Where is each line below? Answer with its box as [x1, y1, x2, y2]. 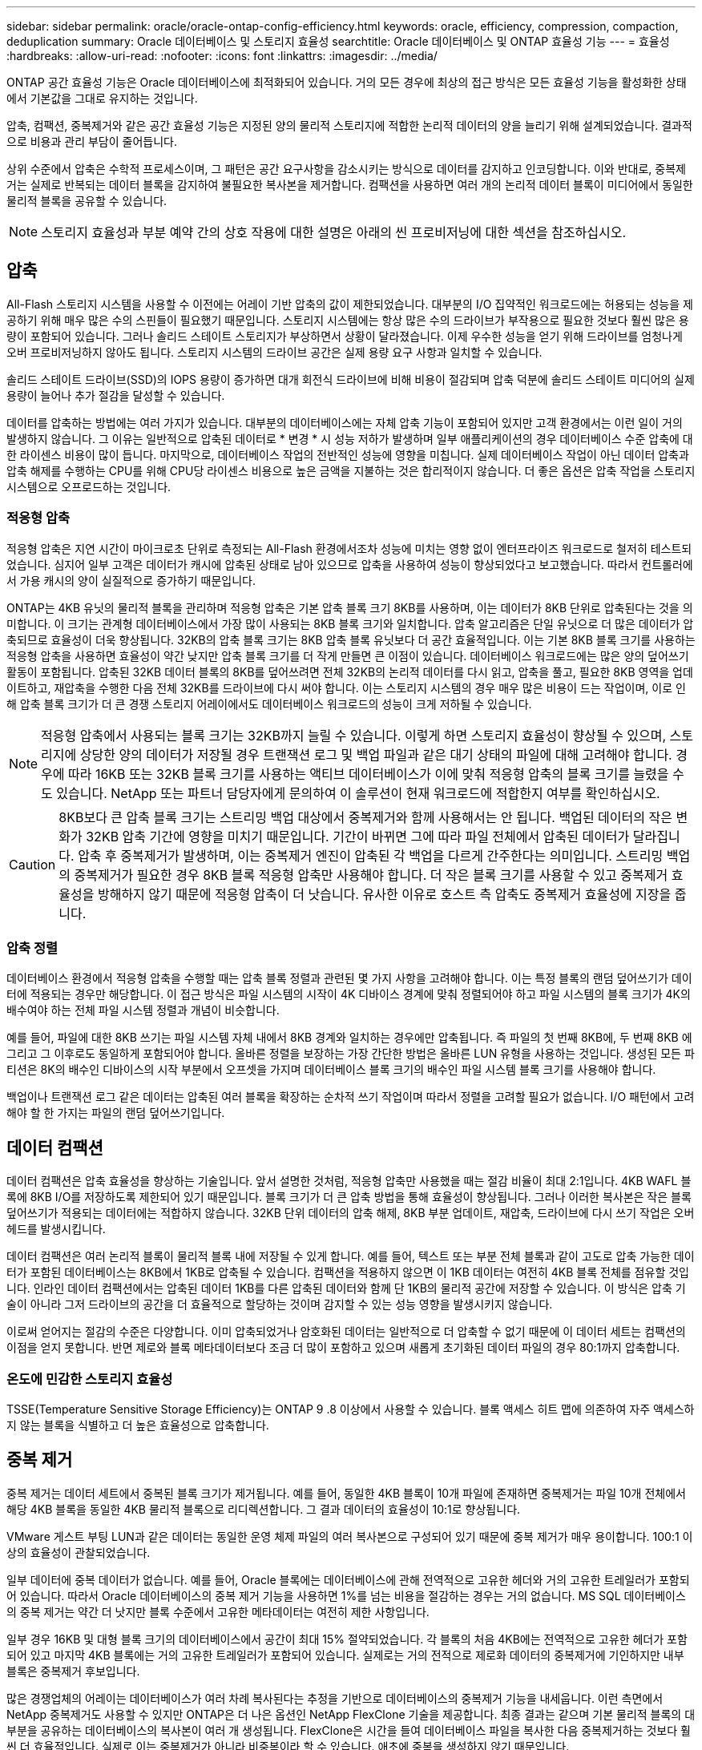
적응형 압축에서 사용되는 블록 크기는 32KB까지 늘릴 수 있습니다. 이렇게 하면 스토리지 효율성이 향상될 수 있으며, [41, 727, 667, 744]
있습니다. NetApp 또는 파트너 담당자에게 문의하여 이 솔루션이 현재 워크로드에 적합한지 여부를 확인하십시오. [56, 784, 660, 801]
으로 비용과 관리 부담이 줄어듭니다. [6, 135, 177, 148]
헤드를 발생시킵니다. [6, 1222, 106, 1236]
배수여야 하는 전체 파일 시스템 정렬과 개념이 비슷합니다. [6, 1003, 280, 1018]
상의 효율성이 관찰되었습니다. [6, 1545, 151, 1559]
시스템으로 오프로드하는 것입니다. [6, 479, 171, 494]
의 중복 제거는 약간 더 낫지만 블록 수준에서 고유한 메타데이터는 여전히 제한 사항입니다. [6, 1604, 430, 1619]
